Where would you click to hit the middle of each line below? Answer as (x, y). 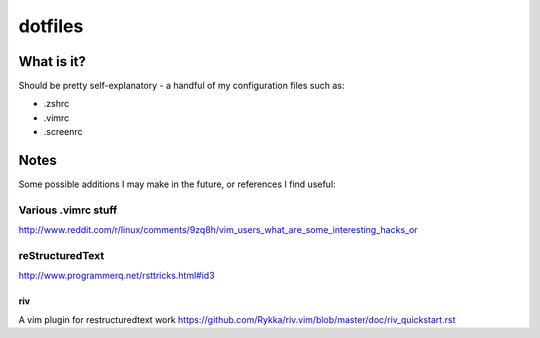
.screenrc (63, 132)
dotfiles (51, 26)
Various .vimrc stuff (68, 210)
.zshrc (56, 104)
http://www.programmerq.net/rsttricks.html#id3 (116, 276)
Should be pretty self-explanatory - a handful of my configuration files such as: (181, 86)
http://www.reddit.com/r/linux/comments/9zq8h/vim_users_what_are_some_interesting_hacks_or (218, 230)
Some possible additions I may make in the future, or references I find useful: (177, 184)
